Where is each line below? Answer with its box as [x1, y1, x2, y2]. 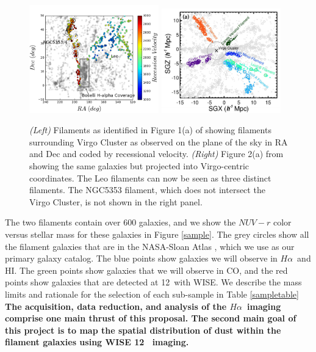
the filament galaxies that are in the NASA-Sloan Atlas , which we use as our [5, 240, 295, 252]
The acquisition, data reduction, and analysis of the [5, 299, 227, 312]
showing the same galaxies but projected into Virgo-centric [29, 159, 250, 172]
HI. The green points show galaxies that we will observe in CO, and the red [5, 263, 288, 276]
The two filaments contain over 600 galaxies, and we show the [5, 216, 236, 229]
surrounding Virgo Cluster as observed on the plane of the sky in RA [29, 135, 288, 148]
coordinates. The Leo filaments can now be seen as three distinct [29, 171, 271, 184]
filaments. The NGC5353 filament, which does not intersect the [29, 183, 265, 196]
